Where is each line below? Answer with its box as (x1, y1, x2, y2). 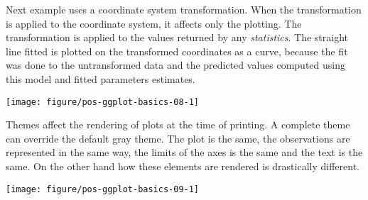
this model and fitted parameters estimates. (6, 71, 195, 86)
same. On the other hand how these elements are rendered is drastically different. (6, 159, 359, 173)
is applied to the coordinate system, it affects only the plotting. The (6, 16, 302, 30)
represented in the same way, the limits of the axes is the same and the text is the (6, 145, 363, 160)
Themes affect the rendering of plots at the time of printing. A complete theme (6, 117, 350, 132)
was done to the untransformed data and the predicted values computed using (6, 57, 345, 72)
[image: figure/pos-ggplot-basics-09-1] (6, 184, 200, 194)
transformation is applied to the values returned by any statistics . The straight (6, 30, 349, 45)
